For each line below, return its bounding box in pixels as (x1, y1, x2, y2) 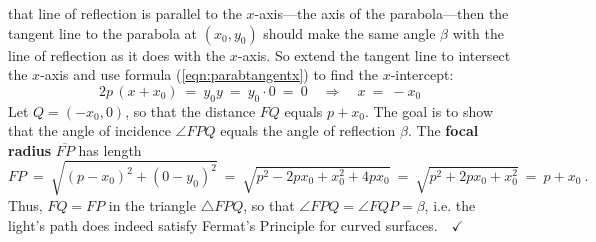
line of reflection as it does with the (8, 44, 226, 65)
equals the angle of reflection (220, 120, 396, 141)
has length (78, 139, 142, 160)
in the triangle (108, 194, 196, 215)
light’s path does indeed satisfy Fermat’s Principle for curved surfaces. (8, 214, 438, 235)
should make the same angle (263, 22, 436, 43)
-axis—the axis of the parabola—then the (254, 3, 509, 23)
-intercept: (390, 64, 454, 85)
